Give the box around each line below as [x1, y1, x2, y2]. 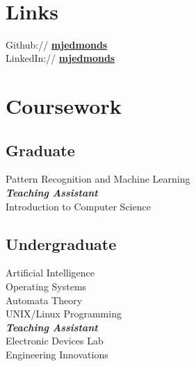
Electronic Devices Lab [6, 333, 104, 348]
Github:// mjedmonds [6, 37, 108, 51]
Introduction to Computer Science [6, 199, 151, 213]
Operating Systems [6, 279, 87, 294]
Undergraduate [6, 233, 117, 254]
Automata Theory [6, 292, 83, 307]
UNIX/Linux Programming [6, 306, 122, 321]
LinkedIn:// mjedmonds [6, 51, 115, 65]
